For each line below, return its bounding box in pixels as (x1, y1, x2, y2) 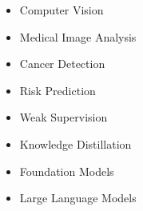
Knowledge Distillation (19, 135, 132, 152)
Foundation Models (19, 162, 114, 179)
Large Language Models (19, 189, 137, 206)
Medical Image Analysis (19, 28, 137, 45)
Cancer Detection (19, 55, 105, 72)
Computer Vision (19, 2, 104, 18)
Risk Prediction (19, 82, 96, 98)
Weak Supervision (19, 109, 108, 125)
